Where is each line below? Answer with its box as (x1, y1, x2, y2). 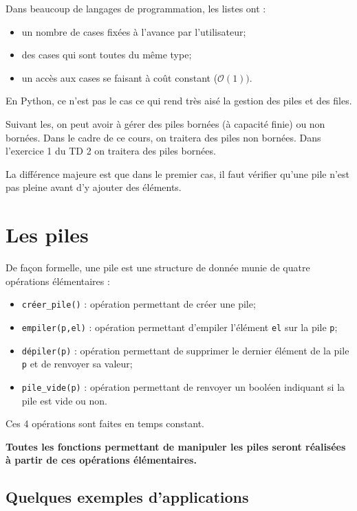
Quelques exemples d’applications (6, 486, 249, 508)
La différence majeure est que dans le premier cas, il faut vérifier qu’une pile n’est (6, 166, 350, 181)
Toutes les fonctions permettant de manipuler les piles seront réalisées (6, 439, 346, 453)
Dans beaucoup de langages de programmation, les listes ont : (6, 1, 266, 15)
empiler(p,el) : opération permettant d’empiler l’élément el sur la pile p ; (21, 319, 338, 334)
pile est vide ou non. (21, 393, 107, 407)
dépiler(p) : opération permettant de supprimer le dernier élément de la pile (21, 343, 349, 357)
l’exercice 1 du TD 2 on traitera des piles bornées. (6, 144, 216, 158)
